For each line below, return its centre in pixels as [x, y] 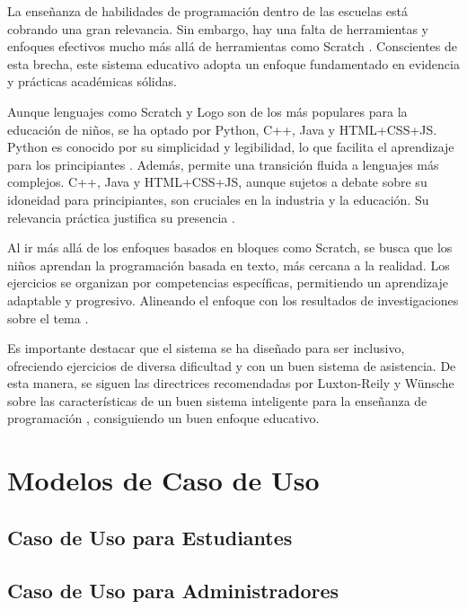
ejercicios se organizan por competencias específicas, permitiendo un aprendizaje [228, 282]
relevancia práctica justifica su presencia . [121, 217]
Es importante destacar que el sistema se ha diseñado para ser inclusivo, [206, 348]
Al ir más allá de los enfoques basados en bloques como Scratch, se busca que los [230, 247]
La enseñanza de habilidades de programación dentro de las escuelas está [208, 11]
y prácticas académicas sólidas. [92, 81]
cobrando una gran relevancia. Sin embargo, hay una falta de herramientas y [218, 28]
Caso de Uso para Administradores [173, 590]
